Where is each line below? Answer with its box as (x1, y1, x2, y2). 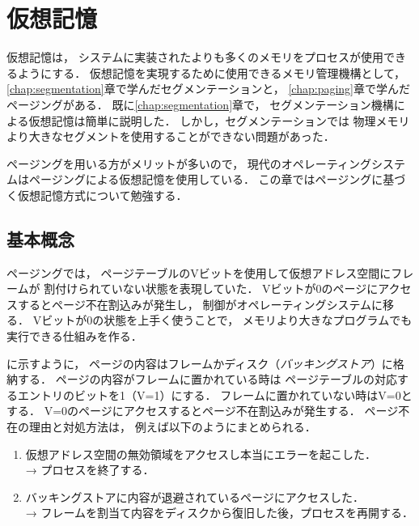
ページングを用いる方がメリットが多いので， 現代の (6, 155, 281, 172)
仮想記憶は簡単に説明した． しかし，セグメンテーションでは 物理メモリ (28, 112, 410, 129)
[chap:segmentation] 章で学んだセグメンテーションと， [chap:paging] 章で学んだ (6, 80, 410, 97)
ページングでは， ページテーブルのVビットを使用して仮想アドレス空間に (6, 264, 391, 281)
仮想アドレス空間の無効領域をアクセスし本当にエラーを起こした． (25, 445, 377, 462)
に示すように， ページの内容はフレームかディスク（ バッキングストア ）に (6, 354, 393, 371)
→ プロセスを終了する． (25, 461, 154, 478)
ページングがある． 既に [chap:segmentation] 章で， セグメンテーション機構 (6, 95, 394, 112)
